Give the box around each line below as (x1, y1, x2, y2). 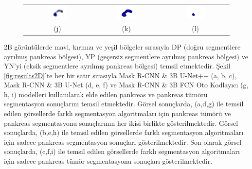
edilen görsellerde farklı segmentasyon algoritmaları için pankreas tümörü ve (4, 108, 231, 118)
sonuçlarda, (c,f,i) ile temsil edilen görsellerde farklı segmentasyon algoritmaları (4, 146, 240, 156)
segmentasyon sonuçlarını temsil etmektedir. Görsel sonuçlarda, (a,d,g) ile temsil (4, 99, 244, 109)
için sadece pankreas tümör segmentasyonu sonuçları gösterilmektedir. (4, 156, 213, 166)
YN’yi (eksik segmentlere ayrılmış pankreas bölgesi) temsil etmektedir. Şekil (4, 61, 231, 71)
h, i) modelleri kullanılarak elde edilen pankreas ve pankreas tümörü (4, 89, 208, 99)
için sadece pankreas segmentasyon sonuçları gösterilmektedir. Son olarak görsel (4, 136, 242, 147)
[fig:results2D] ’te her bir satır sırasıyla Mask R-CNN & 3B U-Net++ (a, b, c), (4, 70, 237, 80)
